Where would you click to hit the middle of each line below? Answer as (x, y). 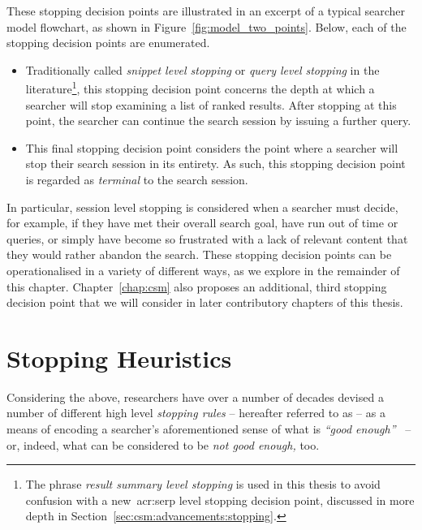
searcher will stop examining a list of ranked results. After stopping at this (211, 104)
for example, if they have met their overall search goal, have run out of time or (202, 223)
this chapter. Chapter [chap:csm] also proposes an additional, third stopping (197, 286)
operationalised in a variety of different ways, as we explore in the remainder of (203, 270)
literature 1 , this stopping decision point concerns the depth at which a (200, 88)
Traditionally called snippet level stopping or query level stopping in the (202, 69)
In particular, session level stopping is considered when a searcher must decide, (202, 207)
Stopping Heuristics (119, 358)
